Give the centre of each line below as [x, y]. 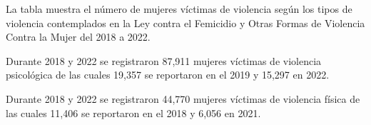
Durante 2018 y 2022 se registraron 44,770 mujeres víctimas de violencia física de [183, 98]
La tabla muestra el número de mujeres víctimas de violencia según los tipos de [179, 9]
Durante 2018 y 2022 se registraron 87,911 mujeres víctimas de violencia [164, 60]
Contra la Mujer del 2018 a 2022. [78, 37]
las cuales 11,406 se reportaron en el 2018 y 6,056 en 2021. [133, 112]
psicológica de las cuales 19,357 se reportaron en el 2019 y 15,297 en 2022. [168, 75]
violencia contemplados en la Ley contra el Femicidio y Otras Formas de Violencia [185, 22]
